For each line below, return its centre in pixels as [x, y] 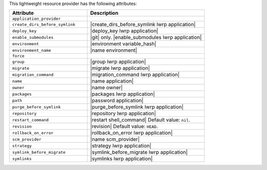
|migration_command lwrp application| [135, 75]
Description [104, 13]
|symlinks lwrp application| [121, 159]
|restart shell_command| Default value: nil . [140, 120]
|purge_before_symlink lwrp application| [137, 107]
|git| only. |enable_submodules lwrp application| [146, 37]
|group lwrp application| [118, 62]
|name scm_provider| [115, 139]
